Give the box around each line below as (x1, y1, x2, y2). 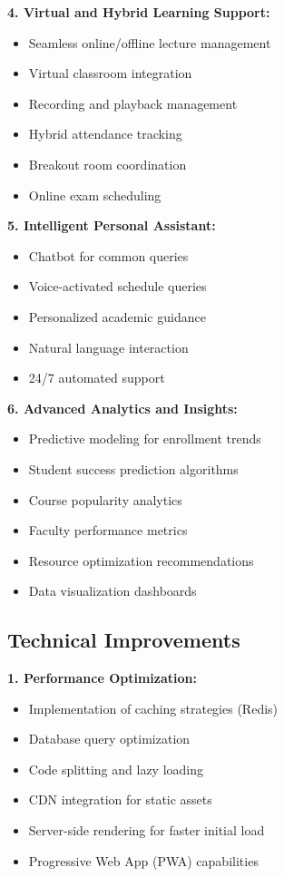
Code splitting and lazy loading (28, 759, 204, 778)
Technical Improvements (7, 626, 240, 654)
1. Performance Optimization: (7, 668, 197, 687)
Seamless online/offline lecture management (28, 33, 271, 52)
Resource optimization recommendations (28, 551, 254, 570)
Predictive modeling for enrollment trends (28, 429, 261, 448)
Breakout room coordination (28, 154, 187, 173)
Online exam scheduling (28, 185, 162, 204)
